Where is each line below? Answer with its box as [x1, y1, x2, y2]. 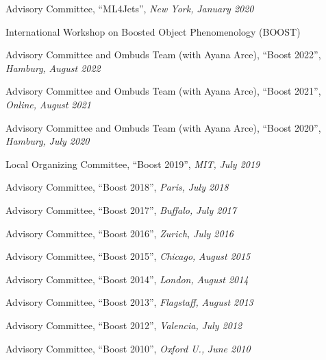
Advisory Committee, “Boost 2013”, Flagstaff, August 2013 [5, 295, 253, 309]
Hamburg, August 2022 [5, 60, 101, 75]
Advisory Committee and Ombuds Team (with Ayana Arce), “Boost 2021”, [5, 84, 321, 98]
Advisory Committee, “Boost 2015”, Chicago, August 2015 [5, 249, 251, 263]
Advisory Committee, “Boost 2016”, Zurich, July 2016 [5, 226, 234, 240]
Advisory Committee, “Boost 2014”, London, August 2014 [5, 272, 249, 286]
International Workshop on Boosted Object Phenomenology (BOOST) [5, 24, 301, 38]
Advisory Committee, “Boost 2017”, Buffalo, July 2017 [5, 202, 236, 217]
